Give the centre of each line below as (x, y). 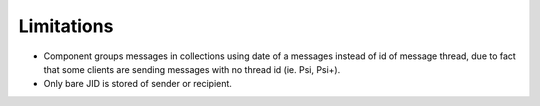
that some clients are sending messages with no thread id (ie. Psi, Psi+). (192, 69)
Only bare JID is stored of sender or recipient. (137, 84)
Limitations (66, 26)
